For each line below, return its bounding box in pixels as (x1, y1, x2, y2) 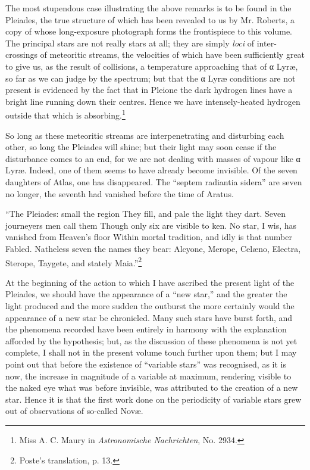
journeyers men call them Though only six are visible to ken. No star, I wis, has (5, 219, 297, 231)
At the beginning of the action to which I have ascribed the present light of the (5, 276, 295, 288)
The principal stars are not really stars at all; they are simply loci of (5, 36, 255, 49)
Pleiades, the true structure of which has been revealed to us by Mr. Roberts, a (5, 13, 295, 26)
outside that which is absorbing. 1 (5, 107, 126, 121)
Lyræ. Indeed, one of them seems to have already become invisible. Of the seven (5, 164, 298, 176)
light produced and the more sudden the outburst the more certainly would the (5, 299, 295, 312)
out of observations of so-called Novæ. (5, 404, 143, 417)
